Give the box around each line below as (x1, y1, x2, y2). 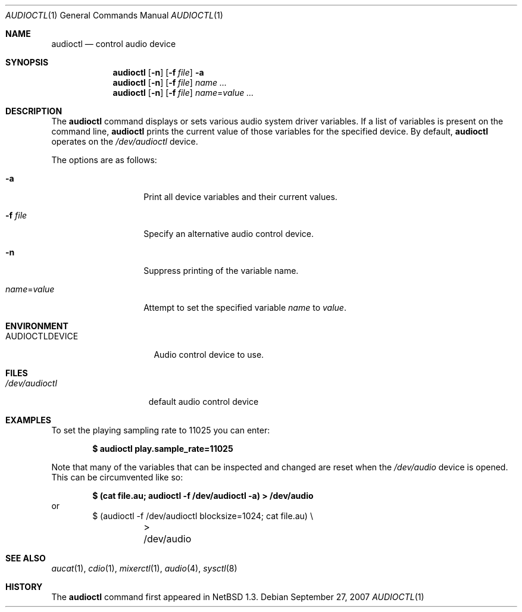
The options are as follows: (51, 155, 157, 165)
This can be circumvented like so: (51, 472, 183, 482)
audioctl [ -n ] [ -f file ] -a (112, 67, 204, 77)
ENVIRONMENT (5, 321, 68, 331)
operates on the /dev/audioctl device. (51, 136, 198, 146)
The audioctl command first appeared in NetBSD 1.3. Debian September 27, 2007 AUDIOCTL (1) (51, 592, 424, 602)
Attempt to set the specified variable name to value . (143, 302, 346, 313)
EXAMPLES (5, 415, 51, 425)
